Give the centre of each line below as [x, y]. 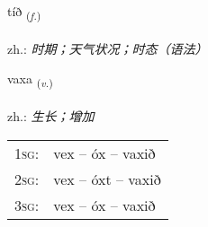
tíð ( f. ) [24, 12]
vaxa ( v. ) [30, 80]
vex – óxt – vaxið [107, 179]
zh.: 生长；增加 [51, 116]
